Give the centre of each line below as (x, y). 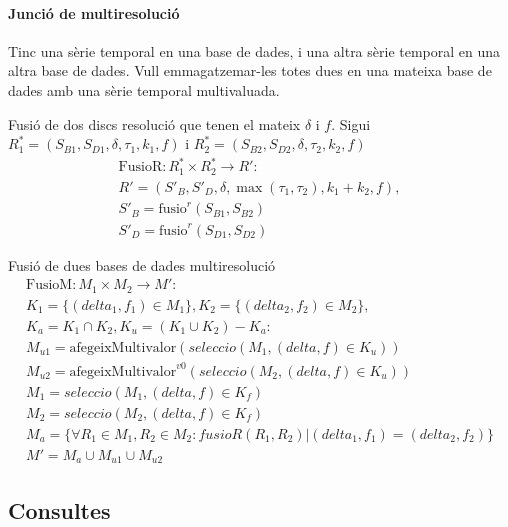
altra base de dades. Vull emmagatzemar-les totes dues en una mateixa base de (250, 70)
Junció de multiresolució (94, 12)
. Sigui (351, 123)
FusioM (49, 285)
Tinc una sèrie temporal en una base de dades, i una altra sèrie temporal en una (254, 50)
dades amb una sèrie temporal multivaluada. (144, 89)
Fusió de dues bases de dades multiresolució (142, 264)
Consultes (59, 509)
